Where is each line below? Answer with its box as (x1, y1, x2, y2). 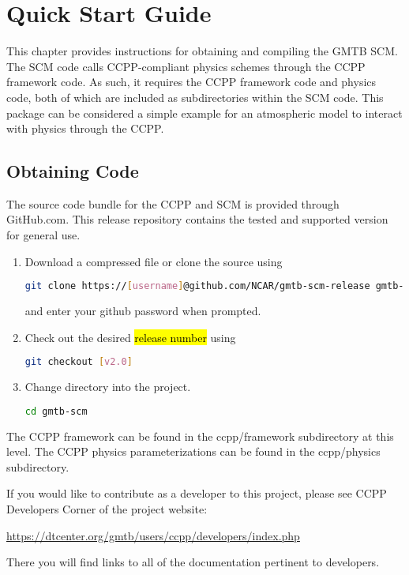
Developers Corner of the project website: (6, 501, 208, 517)
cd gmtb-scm (24, 405, 88, 417)
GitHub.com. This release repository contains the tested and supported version (6, 211, 388, 227)
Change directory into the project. (24, 378, 191, 395)
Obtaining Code (6, 159, 139, 183)
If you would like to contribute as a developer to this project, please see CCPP (6, 485, 387, 502)
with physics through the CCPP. (6, 120, 164, 137)
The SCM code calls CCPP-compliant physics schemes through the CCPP (6, 58, 366, 74)
